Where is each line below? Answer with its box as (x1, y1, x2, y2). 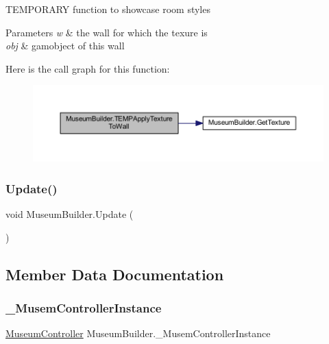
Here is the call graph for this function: (5, 61, 170, 75)
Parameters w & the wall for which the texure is (5, 25, 208, 39)
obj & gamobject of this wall (5, 38, 125, 53)
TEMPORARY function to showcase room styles (5, 2, 210, 16)
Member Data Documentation (5, 263, 224, 284)
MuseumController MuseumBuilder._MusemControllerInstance (5, 326, 271, 341)
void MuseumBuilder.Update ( (5, 206, 134, 221)
